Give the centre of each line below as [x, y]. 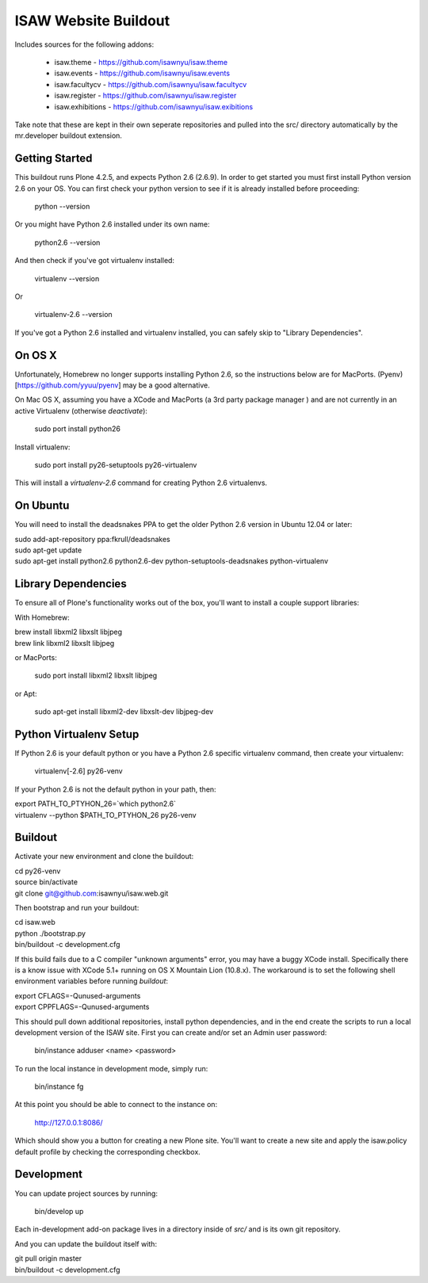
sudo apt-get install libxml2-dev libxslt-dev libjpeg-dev [124, 712]
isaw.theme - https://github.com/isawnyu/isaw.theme [141, 62]
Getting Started [53, 158]
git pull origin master [48, 1258]
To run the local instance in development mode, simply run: [111, 1068]
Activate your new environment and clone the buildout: [104, 857]
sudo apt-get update [48, 550]
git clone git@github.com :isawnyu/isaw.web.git [92, 893]
